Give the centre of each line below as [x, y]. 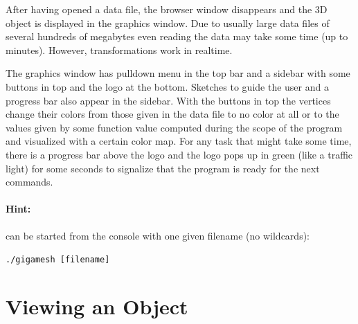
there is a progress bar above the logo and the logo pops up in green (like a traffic [179, 154]
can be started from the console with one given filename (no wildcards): [158, 235]
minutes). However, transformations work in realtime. [119, 49]
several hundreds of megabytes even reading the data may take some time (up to [177, 36]
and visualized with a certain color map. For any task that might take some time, [179, 141]
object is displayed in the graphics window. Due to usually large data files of [168, 22]
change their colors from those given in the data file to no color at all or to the [172, 114]
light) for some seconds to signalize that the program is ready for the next [163, 168]
